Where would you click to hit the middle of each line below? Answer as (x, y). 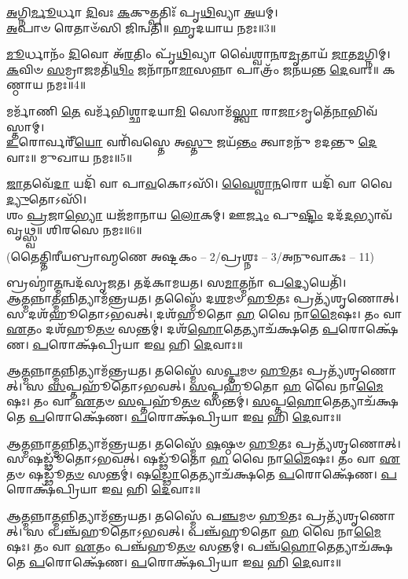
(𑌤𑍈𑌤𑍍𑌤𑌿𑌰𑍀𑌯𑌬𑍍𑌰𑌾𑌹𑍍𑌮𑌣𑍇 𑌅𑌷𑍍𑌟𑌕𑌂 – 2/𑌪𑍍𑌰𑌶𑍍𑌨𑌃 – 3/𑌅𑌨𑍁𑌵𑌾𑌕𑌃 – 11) (190, 256)
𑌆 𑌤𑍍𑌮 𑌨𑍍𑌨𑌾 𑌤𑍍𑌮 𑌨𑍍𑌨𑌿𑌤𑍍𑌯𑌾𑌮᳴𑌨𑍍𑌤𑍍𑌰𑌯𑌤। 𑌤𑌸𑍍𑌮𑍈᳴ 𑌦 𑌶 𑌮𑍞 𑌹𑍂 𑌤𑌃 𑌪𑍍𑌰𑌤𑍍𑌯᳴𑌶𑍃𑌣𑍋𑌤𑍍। (203, 297)
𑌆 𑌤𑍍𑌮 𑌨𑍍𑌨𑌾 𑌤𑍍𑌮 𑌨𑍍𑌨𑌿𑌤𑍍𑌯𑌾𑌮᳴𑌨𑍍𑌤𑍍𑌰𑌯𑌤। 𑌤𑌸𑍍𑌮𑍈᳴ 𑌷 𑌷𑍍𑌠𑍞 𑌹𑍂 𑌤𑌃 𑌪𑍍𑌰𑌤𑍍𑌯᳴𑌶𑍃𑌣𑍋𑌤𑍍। (204, 443)
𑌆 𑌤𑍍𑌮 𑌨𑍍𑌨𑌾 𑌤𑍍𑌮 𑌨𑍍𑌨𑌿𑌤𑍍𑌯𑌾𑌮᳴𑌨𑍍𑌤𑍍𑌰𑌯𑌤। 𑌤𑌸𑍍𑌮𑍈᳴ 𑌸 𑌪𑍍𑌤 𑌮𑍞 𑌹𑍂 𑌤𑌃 (155, 370)
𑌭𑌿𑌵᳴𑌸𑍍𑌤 (363, 110)
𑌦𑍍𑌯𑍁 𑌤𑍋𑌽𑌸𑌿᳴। (47, 198)
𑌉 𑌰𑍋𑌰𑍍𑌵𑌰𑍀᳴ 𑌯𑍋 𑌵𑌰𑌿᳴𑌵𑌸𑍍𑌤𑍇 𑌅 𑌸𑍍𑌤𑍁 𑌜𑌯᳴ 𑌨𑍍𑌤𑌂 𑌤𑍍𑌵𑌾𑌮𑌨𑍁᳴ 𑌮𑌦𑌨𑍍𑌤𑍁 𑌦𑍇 (192, 142)
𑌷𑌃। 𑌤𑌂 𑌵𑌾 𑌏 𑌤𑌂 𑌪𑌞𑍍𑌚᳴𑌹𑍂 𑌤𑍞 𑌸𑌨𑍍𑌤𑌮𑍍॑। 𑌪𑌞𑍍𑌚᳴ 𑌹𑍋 (162, 546)
